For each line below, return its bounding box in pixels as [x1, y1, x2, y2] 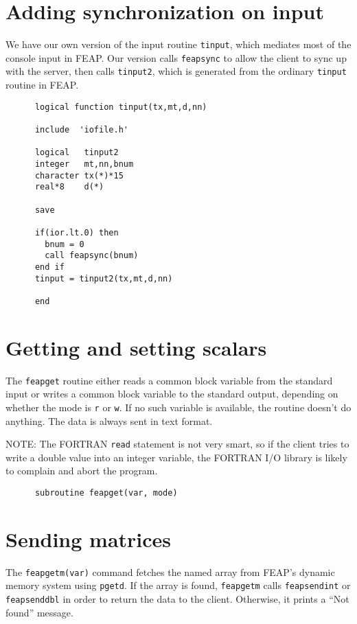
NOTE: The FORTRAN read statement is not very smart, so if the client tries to [5, 437, 349, 451]
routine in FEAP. [5, 78, 79, 92]
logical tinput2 [34, 148, 119, 158]
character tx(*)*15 [34, 170, 124, 181]
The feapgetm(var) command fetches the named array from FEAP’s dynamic [5, 564, 335, 579]
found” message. [5, 605, 73, 619]
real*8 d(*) [34, 182, 104, 192]
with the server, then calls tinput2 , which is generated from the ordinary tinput [5, 64, 347, 78]
